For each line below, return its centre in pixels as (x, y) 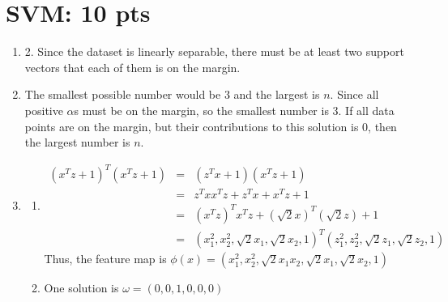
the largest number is (77, 142)
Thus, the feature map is (105, 259)
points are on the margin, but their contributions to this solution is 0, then (211, 126)
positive (44, 110)
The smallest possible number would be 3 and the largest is (172, 94)
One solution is (81, 288)
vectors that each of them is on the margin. (132, 67)
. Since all (354, 94)
